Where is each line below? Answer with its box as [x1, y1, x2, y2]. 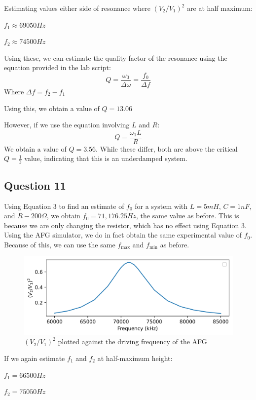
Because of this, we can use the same [4, 239, 115, 249]
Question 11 [4, 177, 66, 193]
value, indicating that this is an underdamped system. [24, 153, 187, 163]
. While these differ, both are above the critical [96, 143, 238, 154]
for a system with [135, 200, 188, 211]
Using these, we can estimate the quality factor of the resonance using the [4, 52, 227, 63]
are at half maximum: [187, 3, 253, 13]
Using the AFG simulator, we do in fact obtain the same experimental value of [4, 230, 242, 240]
